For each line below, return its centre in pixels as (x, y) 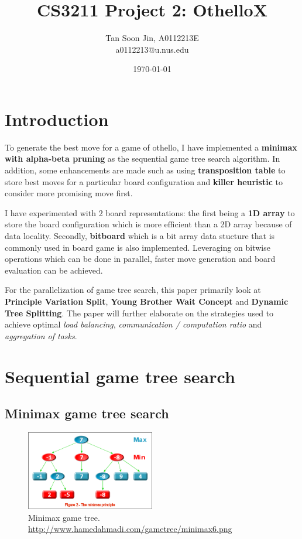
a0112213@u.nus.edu (152, 49)
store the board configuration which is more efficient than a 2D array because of (148, 224)
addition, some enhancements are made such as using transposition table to (145, 170)
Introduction (57, 119)
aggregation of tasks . (41, 335)
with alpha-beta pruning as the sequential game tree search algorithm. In (143, 158)
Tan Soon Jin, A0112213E (152, 38)
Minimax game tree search (87, 413)
